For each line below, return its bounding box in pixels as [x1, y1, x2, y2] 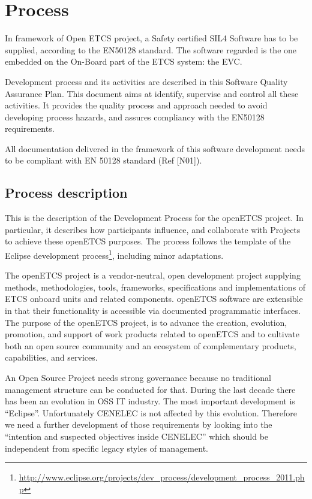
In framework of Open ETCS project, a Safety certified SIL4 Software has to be [5, 32, 298, 44]
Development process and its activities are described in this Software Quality [5, 75, 288, 87]
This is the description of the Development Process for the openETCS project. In [5, 211, 304, 224]
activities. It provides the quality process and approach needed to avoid [5, 99, 268, 111]
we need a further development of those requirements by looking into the [5, 418, 272, 431]
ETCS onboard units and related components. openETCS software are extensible [5, 292, 303, 305]
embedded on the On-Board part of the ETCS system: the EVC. [5, 55, 242, 68]
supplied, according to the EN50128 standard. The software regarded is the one [5, 43, 297, 56]
